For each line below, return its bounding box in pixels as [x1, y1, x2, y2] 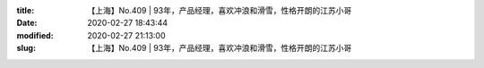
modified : [16, 30, 54, 40]
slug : [16, 43, 36, 54]
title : [16, 5, 35, 15]
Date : [16, 18, 38, 29]
